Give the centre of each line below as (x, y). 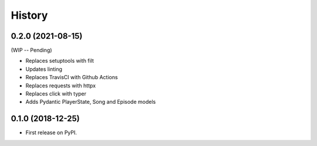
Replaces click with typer (56, 94)
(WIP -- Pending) (31, 50)
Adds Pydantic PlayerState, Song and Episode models (91, 102)
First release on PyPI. (51, 133)
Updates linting (44, 69)
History (29, 15)
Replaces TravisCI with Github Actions (72, 77)
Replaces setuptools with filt (60, 61)
